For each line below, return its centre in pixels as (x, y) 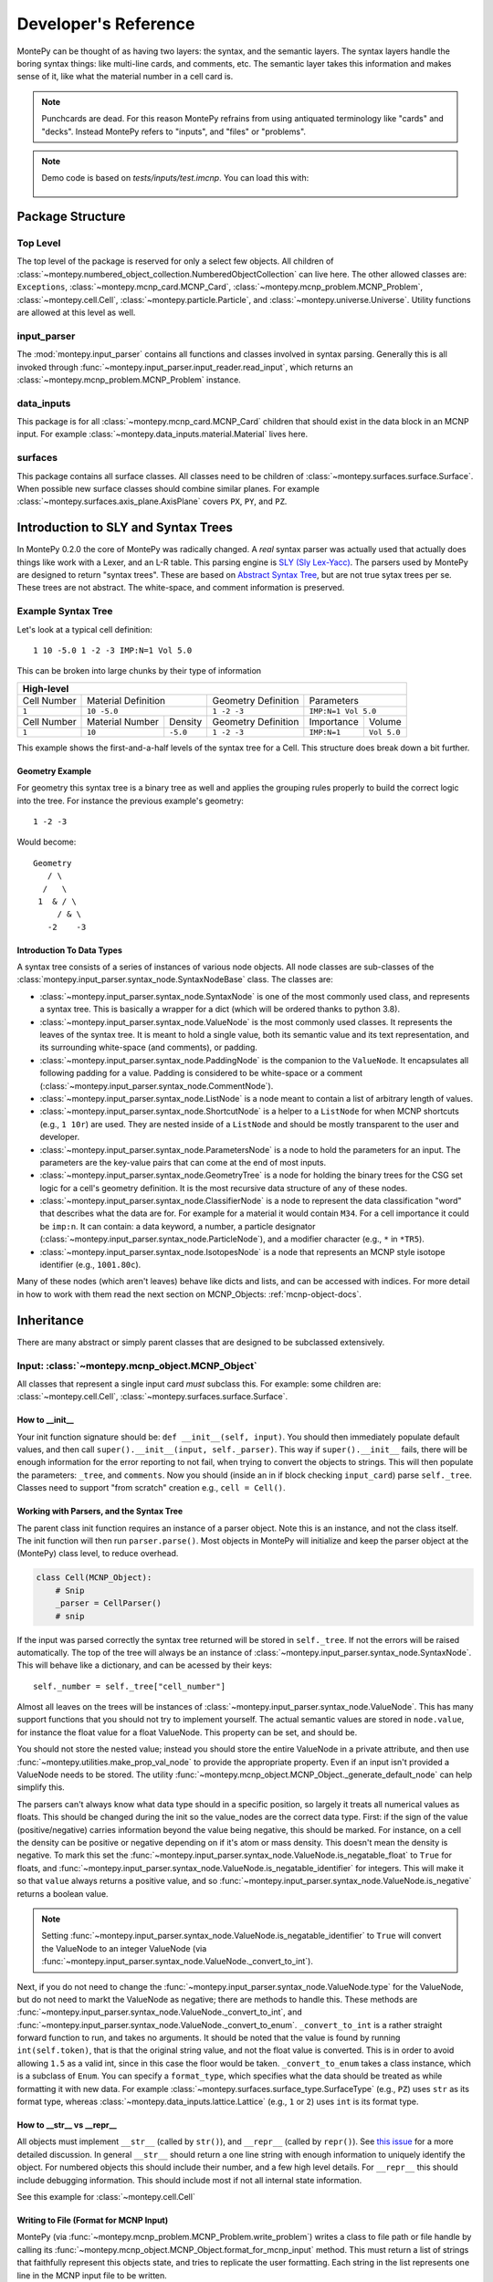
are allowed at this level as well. (76, 312)
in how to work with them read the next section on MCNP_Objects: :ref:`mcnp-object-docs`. (189, 1294)
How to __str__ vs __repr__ (67, 2125)
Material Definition (126, 700)
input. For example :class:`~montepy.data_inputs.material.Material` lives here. (163, 434)
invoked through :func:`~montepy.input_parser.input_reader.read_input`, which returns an (185, 367)
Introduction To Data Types (69, 950)
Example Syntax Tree (65, 612)
